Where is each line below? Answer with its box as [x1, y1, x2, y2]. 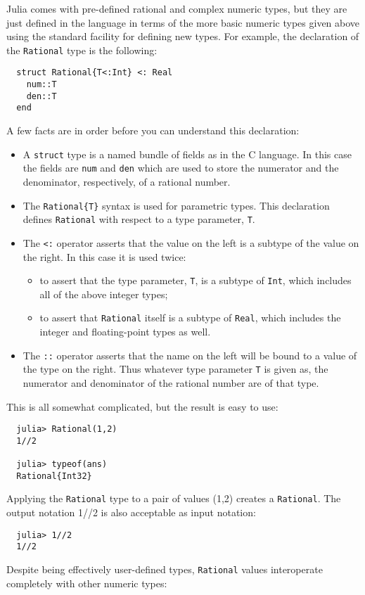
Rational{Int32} [16, 471, 92, 481]
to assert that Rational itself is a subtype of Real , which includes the [39, 310, 341, 325]
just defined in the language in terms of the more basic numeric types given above [6, 15, 360, 30]
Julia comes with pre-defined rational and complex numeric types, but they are [6, 1, 347, 15]
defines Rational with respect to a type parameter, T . [23, 212, 255, 226]
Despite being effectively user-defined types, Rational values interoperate [6, 561, 323, 576]
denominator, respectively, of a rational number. [23, 174, 231, 188]
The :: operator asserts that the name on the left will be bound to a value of [23, 347, 357, 362]
